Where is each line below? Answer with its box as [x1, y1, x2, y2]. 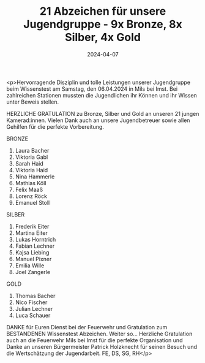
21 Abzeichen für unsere [39, 4, 166, 18]
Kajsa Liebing [15, 248, 50, 256]
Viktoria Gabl [15, 153, 48, 161]
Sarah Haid [15, 159, 44, 167]
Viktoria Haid [15, 166, 48, 174]
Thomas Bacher [15, 292, 56, 299]
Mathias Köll [15, 179, 47, 186]
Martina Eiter [15, 229, 48, 237]
